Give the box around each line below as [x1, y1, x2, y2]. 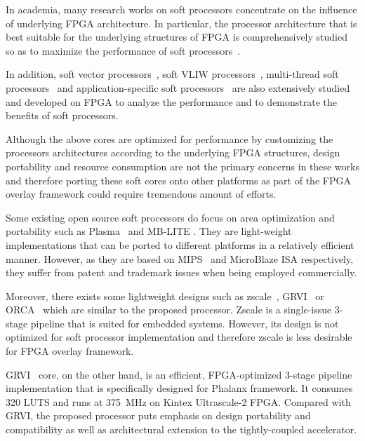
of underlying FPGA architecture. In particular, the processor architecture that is [6, 15, 357, 30]
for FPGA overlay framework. [6, 344, 134, 358]
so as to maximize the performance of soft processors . [6, 43, 241, 57]
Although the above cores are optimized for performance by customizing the [6, 131, 333, 146]
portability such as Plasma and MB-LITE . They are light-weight [6, 224, 292, 238]
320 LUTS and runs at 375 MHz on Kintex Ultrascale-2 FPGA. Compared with [6, 394, 351, 409]
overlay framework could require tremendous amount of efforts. [6, 186, 277, 201]
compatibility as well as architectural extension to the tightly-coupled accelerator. [6, 422, 357, 437]
